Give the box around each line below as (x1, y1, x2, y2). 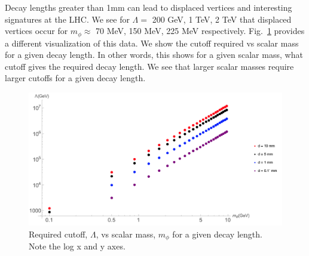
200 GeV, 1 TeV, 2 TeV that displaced (152, 13, 292, 25)
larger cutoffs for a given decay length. (5, 72, 146, 84)
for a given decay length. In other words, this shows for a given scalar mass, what (5, 48, 303, 61)
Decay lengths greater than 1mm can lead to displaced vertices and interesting (5, 1, 292, 13)
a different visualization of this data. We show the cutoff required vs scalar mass (5, 36, 299, 49)
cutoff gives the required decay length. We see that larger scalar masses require (5, 60, 294, 72)
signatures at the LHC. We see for (5, 13, 130, 25)
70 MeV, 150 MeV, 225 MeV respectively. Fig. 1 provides (96, 24, 305, 37)
